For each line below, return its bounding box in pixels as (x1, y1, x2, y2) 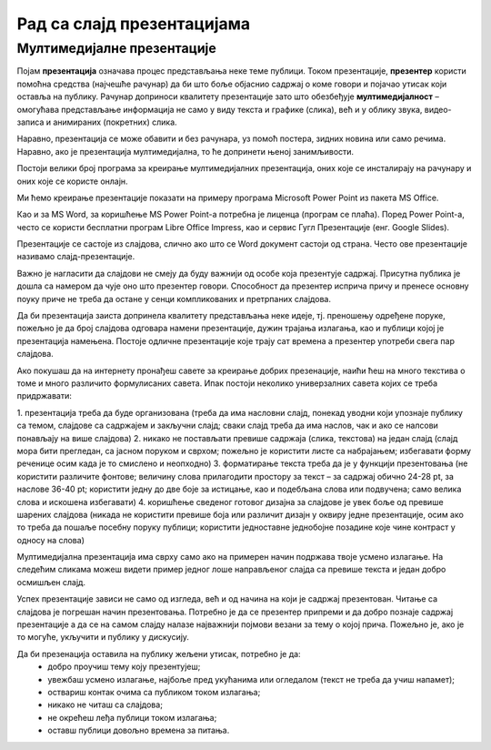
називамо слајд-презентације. (16, 251, 135, 262)
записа (16, 117, 45, 127)
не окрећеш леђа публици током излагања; (47, 712, 217, 723)
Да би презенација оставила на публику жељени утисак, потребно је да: (16, 648, 301, 659)
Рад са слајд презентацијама (16, 14, 251, 34)
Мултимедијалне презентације (16, 40, 217, 56)
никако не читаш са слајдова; (47, 699, 164, 710)
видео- (424, 104, 452, 115)
